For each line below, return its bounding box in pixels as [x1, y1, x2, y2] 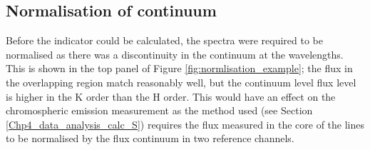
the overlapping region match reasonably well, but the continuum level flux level [6, 74, 356, 89]
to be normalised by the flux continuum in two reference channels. [6, 131, 294, 146]
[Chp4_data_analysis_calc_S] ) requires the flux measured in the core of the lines [6, 116, 364, 131]
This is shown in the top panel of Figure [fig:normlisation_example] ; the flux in [6, 61, 353, 76]
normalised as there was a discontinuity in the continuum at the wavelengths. [6, 46, 344, 61]
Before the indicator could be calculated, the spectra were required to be [6, 33, 323, 48]
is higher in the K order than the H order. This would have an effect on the [6, 89, 336, 104]
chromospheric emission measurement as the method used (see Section [6, 103, 313, 118]
